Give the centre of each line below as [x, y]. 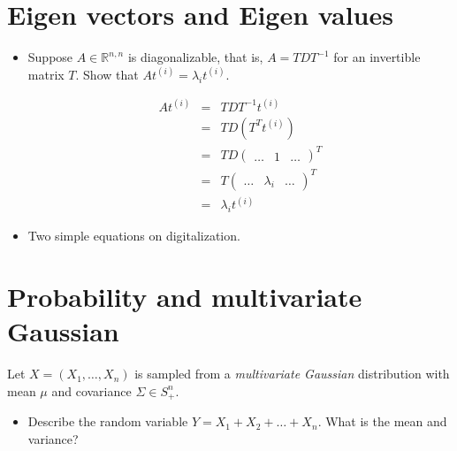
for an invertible [377, 57]
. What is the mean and [382, 421]
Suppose [50, 57]
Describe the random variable [108, 421]
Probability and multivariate [185, 297]
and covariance [91, 390]
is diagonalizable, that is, [195, 57]
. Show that [107, 74]
